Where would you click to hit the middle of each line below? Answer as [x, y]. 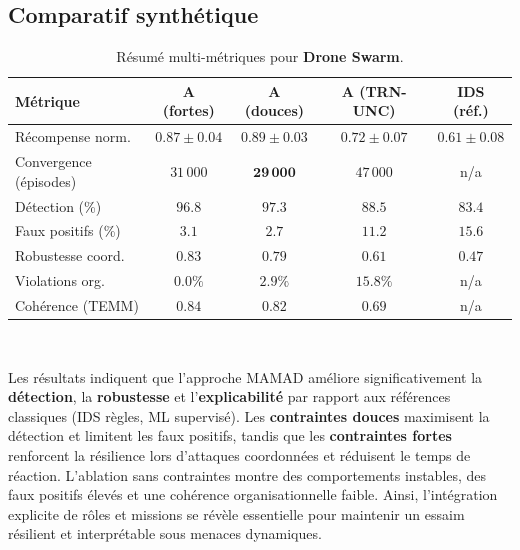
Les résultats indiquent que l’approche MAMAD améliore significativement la [245, 376]
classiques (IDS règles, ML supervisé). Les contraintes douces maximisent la [249, 415]
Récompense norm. [73, 136]
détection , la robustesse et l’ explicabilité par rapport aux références [229, 396]
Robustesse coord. [70, 255]
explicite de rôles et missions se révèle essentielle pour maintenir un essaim [236, 513]
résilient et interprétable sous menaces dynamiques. [165, 533]
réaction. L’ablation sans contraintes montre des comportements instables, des [247, 474]
